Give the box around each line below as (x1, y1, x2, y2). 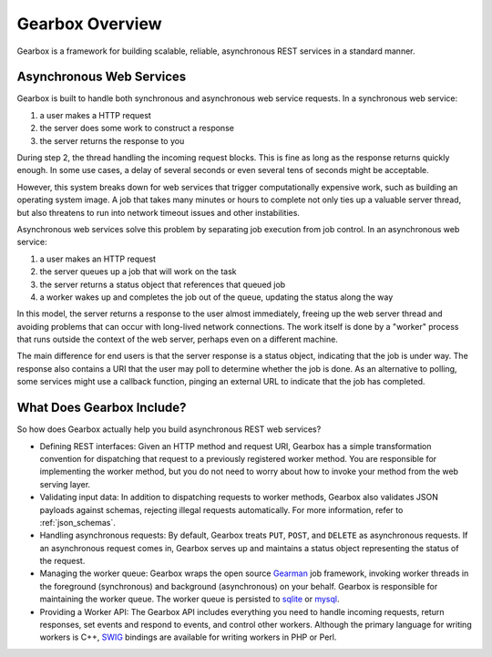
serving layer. (39, 478, 91, 489)
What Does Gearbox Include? (16, 400, 187, 416)
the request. (39, 556, 86, 567)
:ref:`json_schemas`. (39, 517, 116, 528)
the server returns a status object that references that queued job (39, 279, 286, 290)
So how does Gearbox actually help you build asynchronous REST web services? (16, 424, 322, 435)
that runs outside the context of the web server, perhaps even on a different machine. (16, 334, 339, 345)
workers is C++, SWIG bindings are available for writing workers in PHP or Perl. (39, 631, 337, 642)
